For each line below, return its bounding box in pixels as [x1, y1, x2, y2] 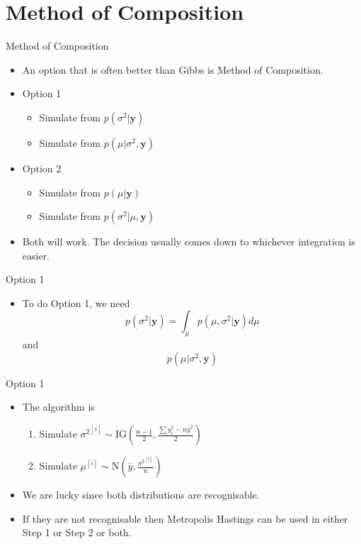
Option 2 [22, 160, 62, 175]
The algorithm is [22, 399, 95, 414]
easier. [22, 248, 50, 262]
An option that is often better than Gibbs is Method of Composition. [22, 62, 323, 77]
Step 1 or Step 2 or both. [22, 525, 132, 540]
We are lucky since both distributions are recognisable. [22, 487, 260, 502]
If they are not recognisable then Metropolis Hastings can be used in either [22, 511, 348, 526]
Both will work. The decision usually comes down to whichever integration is [22, 234, 355, 249]
